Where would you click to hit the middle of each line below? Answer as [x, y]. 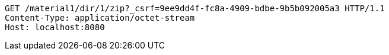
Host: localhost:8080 [55, 27]
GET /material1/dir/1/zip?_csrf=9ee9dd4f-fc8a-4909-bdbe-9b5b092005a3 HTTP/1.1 [195, 8]
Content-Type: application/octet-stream [100, 18]
